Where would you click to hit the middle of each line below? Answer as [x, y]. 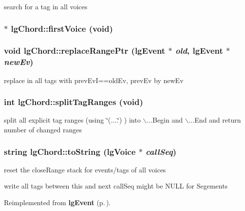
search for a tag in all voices [46, 6]
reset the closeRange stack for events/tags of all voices [85, 169]
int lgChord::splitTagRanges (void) [74, 102]
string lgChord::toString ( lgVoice [70, 151]
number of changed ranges [43, 129]
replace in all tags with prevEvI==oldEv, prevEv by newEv [94, 80]
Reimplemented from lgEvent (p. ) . [57, 202]
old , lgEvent [199, 51]
